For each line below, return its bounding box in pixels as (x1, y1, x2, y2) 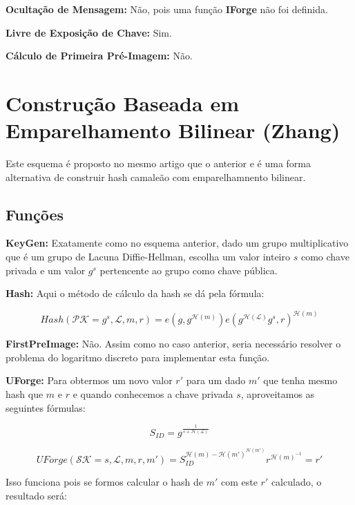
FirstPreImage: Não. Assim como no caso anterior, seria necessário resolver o (6, 336, 341, 351)
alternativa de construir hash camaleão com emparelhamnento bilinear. (6, 169, 306, 184)
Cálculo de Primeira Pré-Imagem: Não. (6, 48, 193, 63)
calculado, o (271, 475, 322, 489)
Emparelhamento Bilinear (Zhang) (6, 116, 340, 144)
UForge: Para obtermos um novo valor (6, 373, 173, 388)
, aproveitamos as (240, 387, 315, 401)
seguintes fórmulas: (6, 400, 86, 415)
